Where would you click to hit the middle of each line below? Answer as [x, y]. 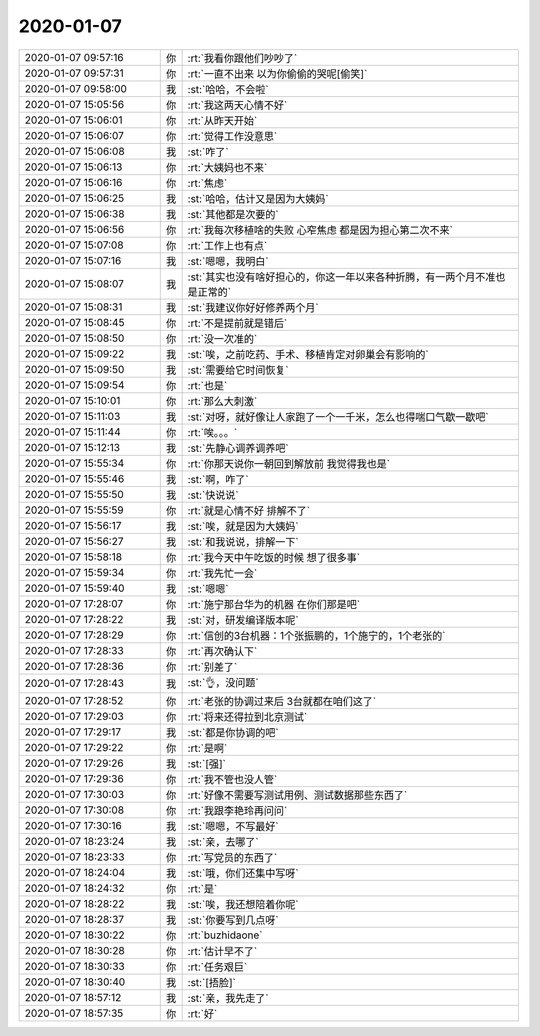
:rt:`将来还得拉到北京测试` [247, 717]
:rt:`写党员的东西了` [232, 857]
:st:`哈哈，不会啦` [228, 89]
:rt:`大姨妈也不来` [227, 167]
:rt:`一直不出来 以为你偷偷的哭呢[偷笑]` [277, 73]
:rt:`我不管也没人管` [232, 779]
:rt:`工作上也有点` [227, 245]
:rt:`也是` [207, 385]
